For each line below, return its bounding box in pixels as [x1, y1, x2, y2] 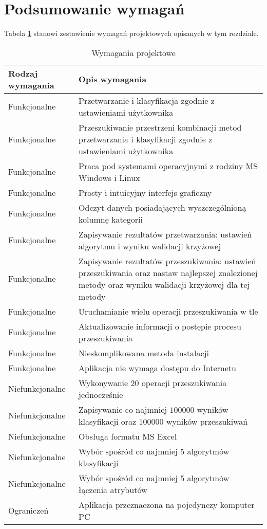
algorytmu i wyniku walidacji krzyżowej [79, 240, 221, 252]
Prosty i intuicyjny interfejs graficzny [79, 186, 212, 198]
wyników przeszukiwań [166, 415, 248, 427]
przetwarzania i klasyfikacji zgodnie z [79, 133, 213, 145]
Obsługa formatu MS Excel [79, 430, 177, 442]
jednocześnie [79, 388, 123, 400]
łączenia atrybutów [79, 483, 147, 496]
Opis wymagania [79, 73, 147, 85]
